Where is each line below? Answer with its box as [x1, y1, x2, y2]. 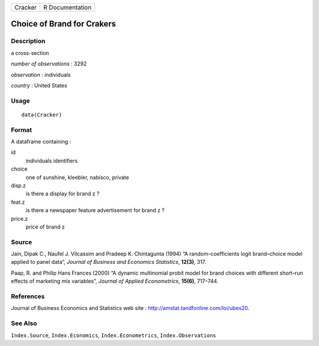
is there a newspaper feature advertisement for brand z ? [25, 207, 165, 214]
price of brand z [25, 223, 65, 230]
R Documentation [43, 4, 92, 11]
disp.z [11, 182, 26, 189]
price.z [11, 215, 28, 222]
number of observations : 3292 [11, 60, 87, 67]
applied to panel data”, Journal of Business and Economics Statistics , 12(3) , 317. [11, 259, 206, 266]
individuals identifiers [25, 157, 78, 164]
